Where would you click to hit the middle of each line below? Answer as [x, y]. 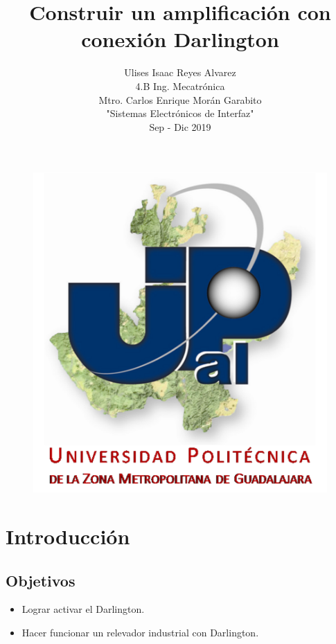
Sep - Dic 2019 [180, 126]
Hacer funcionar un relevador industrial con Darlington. [140, 632]
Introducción [68, 536]
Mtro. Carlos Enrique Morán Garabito [180, 99]
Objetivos [41, 580]
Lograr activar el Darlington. [83, 609]
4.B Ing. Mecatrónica [180, 86]
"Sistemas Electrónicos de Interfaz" [180, 113]
